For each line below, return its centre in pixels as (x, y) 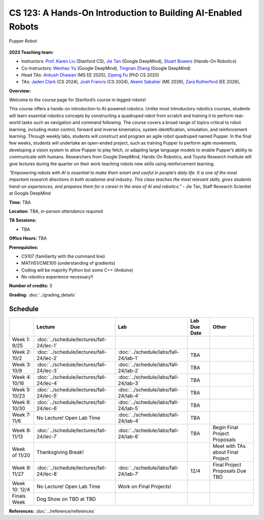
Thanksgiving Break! (60, 452)
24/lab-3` (129, 383)
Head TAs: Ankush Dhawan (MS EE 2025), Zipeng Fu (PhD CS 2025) (90, 75)
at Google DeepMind (30, 193)
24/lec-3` (48, 371)
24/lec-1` (47, 346)
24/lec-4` (48, 383)
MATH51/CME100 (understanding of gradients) (68, 263)
